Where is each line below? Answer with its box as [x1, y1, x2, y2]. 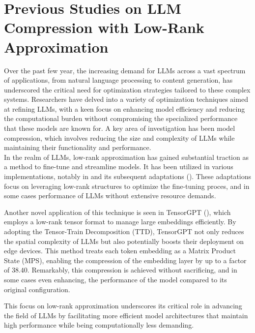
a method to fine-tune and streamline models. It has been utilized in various [4, 161, 233, 172]
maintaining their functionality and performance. [4, 142, 151, 152]
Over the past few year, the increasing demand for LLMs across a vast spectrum [4, 65, 246, 75]
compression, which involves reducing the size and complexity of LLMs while [4, 132, 235, 143]
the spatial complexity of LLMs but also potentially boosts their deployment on [4, 236, 244, 246]
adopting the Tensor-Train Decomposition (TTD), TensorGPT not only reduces [4, 226, 244, 236]
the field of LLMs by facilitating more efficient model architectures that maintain [4, 310, 248, 320]
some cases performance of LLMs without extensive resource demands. [4, 190, 216, 201]
